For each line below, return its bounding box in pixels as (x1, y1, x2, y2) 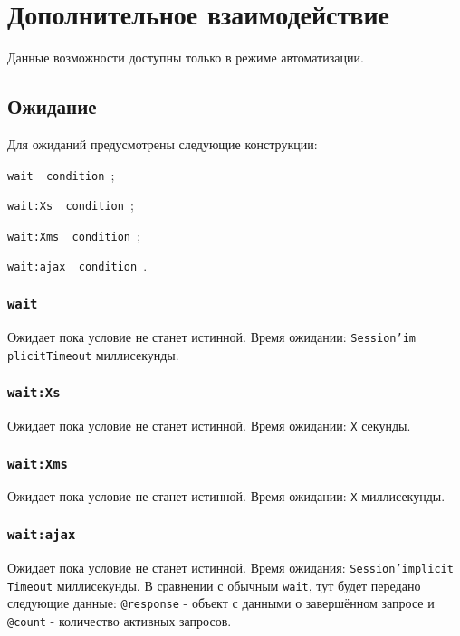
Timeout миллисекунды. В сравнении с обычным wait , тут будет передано (7, 575, 421, 594)
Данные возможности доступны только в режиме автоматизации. (7, 48, 364, 67)
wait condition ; (7, 165, 115, 184)
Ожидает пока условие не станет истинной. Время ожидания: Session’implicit (7, 557, 454, 576)
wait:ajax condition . (7, 256, 148, 275)
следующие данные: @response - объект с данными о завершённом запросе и (7, 593, 435, 612)
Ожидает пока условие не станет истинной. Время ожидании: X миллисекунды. (7, 487, 446, 506)
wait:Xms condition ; (7, 225, 141, 244)
